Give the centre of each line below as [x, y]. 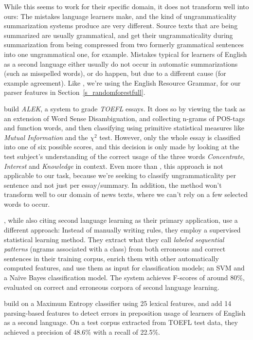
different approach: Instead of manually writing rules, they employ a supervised [122, 230]
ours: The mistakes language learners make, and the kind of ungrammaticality [120, 16]
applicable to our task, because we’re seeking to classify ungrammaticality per [120, 175]
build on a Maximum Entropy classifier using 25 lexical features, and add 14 [118, 303]
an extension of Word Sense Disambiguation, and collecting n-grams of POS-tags [125, 118]
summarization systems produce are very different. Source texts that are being [121, 26]
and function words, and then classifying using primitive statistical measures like [124, 128]
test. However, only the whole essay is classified [170, 137]
